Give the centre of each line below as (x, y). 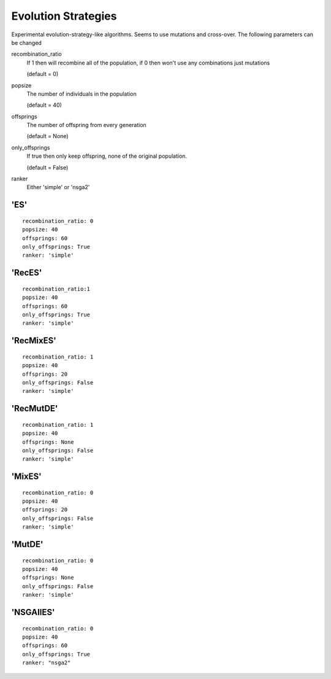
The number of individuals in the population (82, 94)
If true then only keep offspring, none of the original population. (107, 156)
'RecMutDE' (35, 409)
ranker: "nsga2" (47, 663)
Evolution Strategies (64, 16)
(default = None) (48, 136)
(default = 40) (44, 105)
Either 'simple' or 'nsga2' (58, 187)
